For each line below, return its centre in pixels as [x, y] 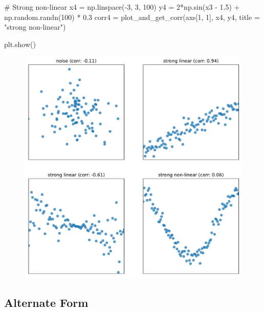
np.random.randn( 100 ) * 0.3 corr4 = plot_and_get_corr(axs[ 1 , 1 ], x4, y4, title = [132, 17]
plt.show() [20, 44]
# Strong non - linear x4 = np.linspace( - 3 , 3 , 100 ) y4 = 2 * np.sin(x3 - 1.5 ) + [122, 7]
